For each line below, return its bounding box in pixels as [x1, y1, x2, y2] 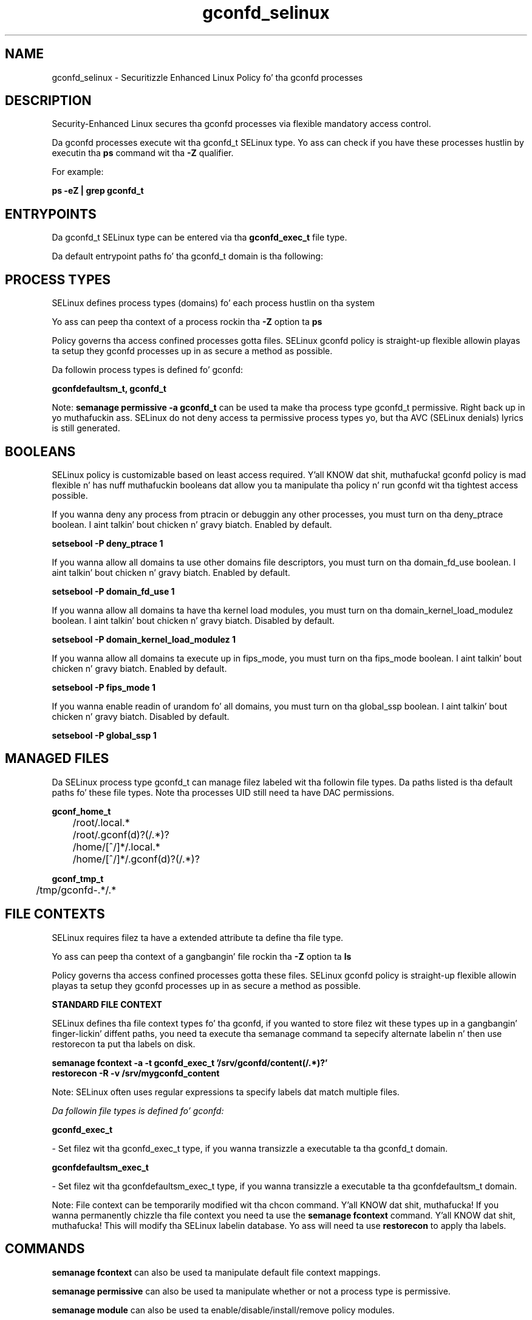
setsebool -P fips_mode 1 [52, 682, 155, 692]
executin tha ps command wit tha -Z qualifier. [52, 148, 234, 159]
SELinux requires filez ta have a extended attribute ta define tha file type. [52, 932, 344, 943]
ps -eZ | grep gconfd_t [52, 185, 144, 196]
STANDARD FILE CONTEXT [52, 999, 162, 1010]
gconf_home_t [52, 805, 111, 816]
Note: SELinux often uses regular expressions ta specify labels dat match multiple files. [52, 1086, 400, 1097]
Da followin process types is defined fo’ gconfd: [52, 364, 244, 375]
